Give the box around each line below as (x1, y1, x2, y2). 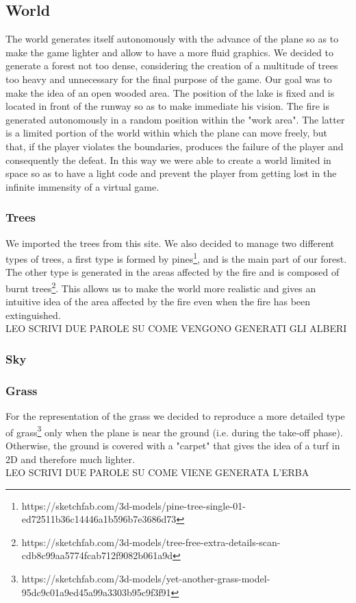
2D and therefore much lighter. (5, 451, 135, 466)
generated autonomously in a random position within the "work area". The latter (5, 112, 345, 126)
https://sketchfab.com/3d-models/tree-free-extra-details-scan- (21, 534, 281, 549)
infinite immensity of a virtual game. (5, 179, 160, 193)
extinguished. (5, 307, 61, 322)
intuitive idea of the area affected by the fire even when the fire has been (5, 294, 311, 309)
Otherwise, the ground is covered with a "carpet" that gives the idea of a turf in (5, 438, 340, 452)
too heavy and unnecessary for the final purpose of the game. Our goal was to (5, 71, 332, 86)
